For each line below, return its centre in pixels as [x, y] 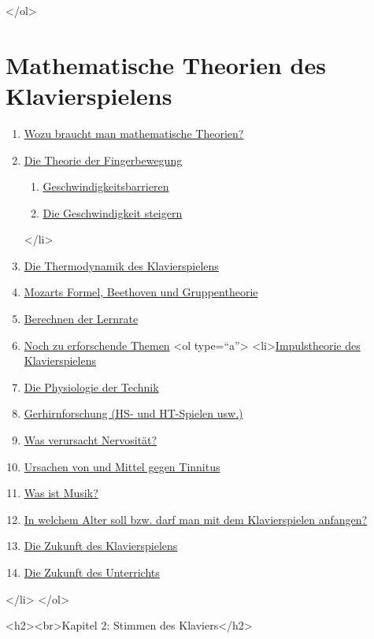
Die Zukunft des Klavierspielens [101, 546]
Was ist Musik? [61, 493]
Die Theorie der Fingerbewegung [103, 160]
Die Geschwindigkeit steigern [113, 212]
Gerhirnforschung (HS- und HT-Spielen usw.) [133, 413]
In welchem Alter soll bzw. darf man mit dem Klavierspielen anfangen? [196, 519]
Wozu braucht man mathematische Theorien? [134, 133]
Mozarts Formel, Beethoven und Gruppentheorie [141, 292]
